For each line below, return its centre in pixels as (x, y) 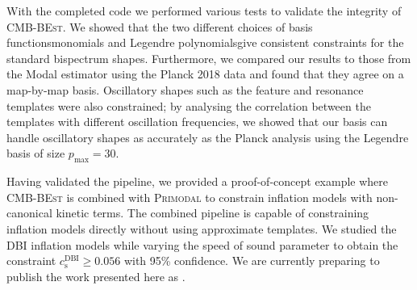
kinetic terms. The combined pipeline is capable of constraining (213, 213)
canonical (29, 213)
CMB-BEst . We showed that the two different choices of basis (160, 26)
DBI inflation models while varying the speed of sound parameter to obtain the (202, 244)
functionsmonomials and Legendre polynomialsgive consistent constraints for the (205, 42)
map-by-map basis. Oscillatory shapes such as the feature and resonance (185, 89)
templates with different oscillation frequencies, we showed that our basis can (197, 122)
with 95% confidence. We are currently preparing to (252, 261)
